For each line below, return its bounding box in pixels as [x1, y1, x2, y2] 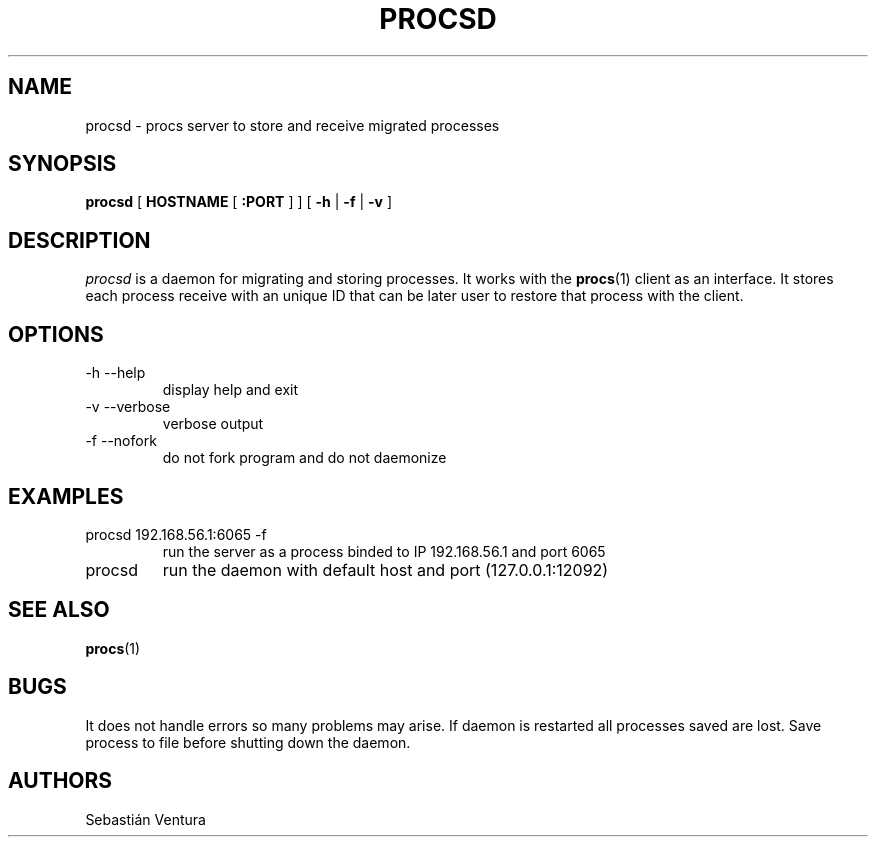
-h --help [85, 364, 146, 382]
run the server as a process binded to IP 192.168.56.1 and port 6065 [162, 542, 606, 560]
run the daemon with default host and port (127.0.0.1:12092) [162, 559, 609, 580]
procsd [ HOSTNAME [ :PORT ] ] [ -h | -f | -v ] [85, 193, 392, 211]
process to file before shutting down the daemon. [85, 733, 411, 751]
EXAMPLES [8, 483, 124, 509]
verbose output [162, 415, 264, 433]
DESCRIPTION [8, 227, 151, 253]
